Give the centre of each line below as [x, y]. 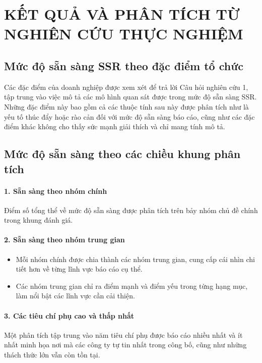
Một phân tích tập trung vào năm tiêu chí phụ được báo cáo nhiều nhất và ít [123, 334]
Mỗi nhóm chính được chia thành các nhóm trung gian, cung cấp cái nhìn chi [135, 259]
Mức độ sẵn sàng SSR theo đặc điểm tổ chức [124, 65]
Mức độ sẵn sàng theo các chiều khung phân [122, 154]
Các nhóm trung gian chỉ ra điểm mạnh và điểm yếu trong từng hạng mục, [132, 286]
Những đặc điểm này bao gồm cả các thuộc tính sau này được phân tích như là [126, 106]
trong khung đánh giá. [39, 220]
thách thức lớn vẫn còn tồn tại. [52, 355]
